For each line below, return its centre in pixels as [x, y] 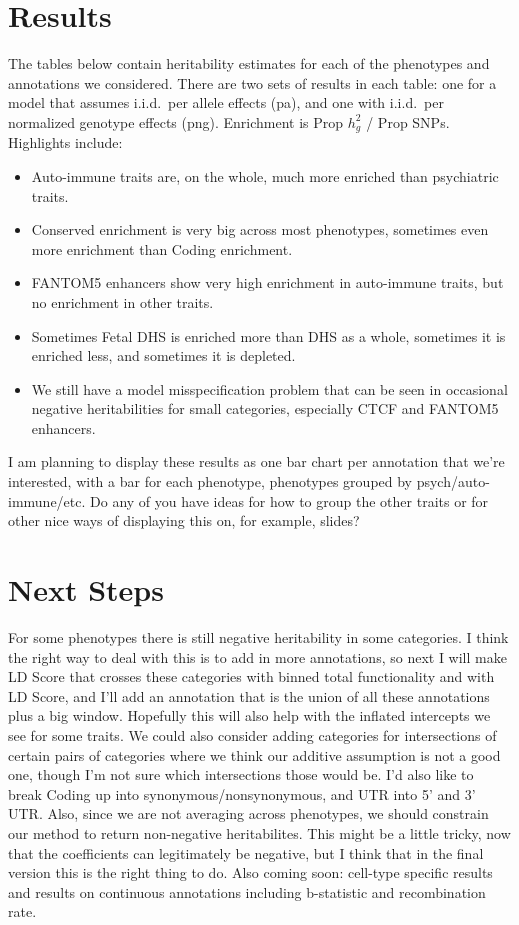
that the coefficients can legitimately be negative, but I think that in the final [246, 852]
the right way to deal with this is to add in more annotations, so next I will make [257, 656]
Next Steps [86, 589]
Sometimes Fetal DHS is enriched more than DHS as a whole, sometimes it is [268, 335]
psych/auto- [453, 481]
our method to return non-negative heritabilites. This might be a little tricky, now [259, 832]
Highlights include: [65, 142]
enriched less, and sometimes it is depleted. [163, 355]
